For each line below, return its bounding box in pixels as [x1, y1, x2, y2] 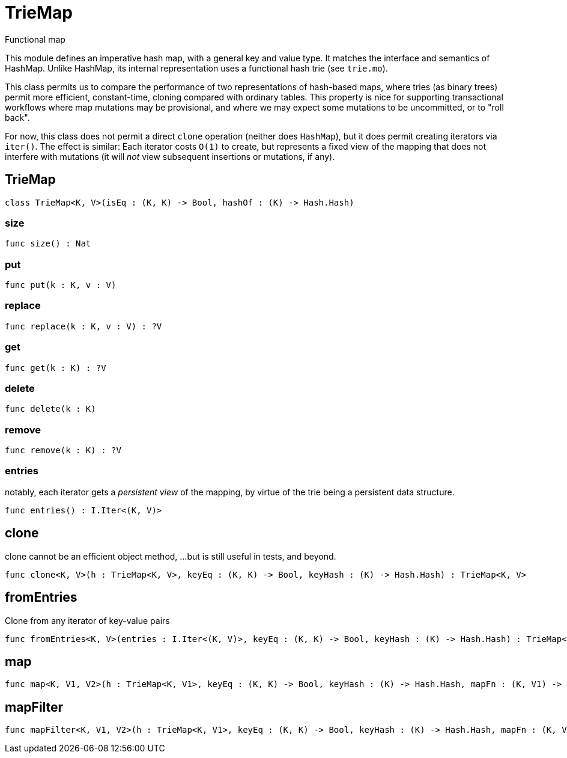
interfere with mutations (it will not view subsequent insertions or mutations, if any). [5, 151, 335, 162]
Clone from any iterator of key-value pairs [5, 615, 170, 626]
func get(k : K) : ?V [5, 362, 106, 373]
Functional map [5, 34, 65, 44]
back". [5, 112, 30, 123]
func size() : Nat [5, 239, 91, 249]
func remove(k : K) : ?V [5, 445, 121, 456]
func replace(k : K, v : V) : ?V [5, 321, 162, 331]
